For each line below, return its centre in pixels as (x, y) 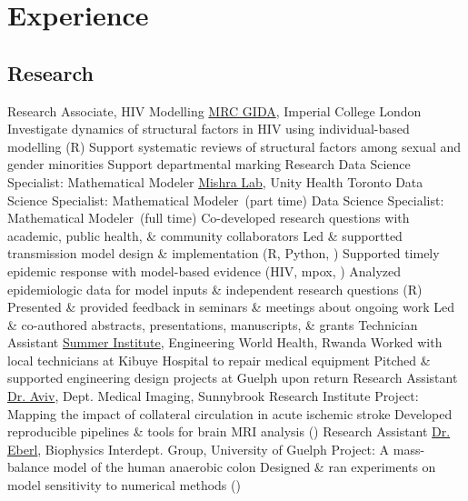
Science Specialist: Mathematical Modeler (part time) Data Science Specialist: (226, 200)
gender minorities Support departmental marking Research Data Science (209, 164)
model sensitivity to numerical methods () (124, 485)
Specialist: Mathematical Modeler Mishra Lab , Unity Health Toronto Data (215, 181)
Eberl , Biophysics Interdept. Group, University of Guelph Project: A (199, 449)
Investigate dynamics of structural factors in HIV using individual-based (209, 129)
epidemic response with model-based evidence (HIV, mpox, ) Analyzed (204, 271)
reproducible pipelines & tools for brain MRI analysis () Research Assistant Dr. (229, 431)
